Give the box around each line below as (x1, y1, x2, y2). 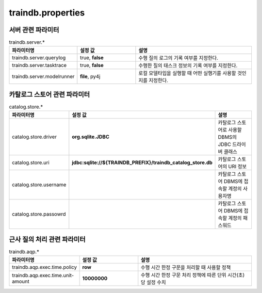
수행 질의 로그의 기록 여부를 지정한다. (138, 55, 218, 62)
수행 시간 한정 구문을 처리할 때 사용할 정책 (141, 264, 231, 271)
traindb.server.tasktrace (12, 62, 67, 69)
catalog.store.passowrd (12, 211, 66, 218)
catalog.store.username (12, 181, 66, 188)
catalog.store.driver (12, 133, 57, 140)
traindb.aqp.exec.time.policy (12, 264, 77, 271)
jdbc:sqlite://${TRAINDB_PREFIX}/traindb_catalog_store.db (72, 159, 213, 166)
